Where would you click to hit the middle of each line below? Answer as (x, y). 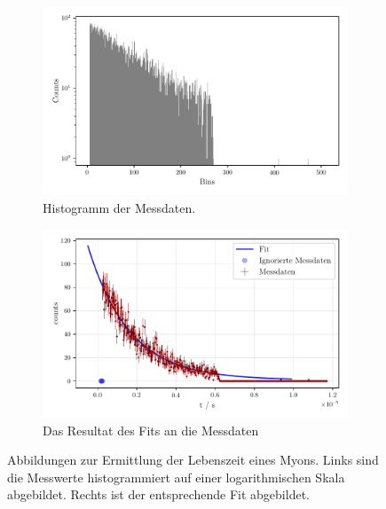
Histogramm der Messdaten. (119, 208)
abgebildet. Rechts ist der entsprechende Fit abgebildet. (158, 494)
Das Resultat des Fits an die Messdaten (151, 430)
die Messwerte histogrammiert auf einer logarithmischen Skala (176, 477)
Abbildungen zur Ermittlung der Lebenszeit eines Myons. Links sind (193, 460)
